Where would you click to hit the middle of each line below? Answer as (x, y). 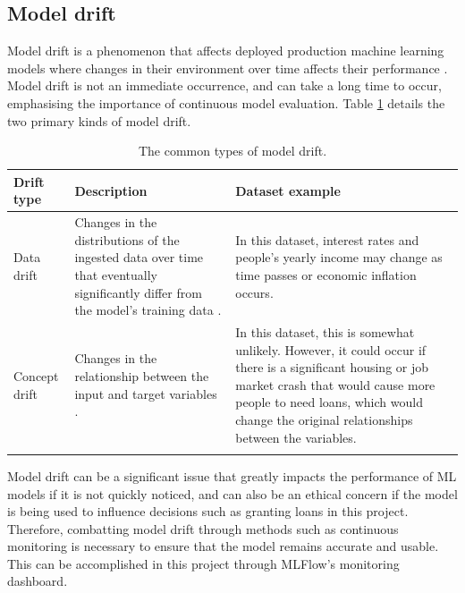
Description (111, 190)
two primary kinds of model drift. (99, 120)
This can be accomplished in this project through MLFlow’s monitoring (203, 563)
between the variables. (296, 437)
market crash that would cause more (335, 384)
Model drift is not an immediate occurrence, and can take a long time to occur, (224, 85)
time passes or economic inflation (326, 274)
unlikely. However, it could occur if (331, 349)
